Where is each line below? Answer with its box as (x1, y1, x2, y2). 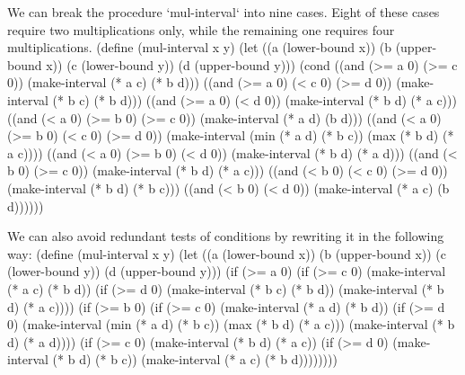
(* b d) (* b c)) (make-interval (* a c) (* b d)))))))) (52, 350, 338, 369)
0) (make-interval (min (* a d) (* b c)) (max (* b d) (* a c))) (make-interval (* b (7, 315, 455, 334)
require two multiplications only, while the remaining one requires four (7, 20, 395, 39)
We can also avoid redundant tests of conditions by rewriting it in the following (7, 227, 444, 246)
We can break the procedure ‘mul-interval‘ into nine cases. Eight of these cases (7, 3, 440, 21)
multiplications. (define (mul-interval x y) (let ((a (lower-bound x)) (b (7, 38, 391, 57)
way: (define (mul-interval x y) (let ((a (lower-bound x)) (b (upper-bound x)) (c (7, 244, 446, 263)
